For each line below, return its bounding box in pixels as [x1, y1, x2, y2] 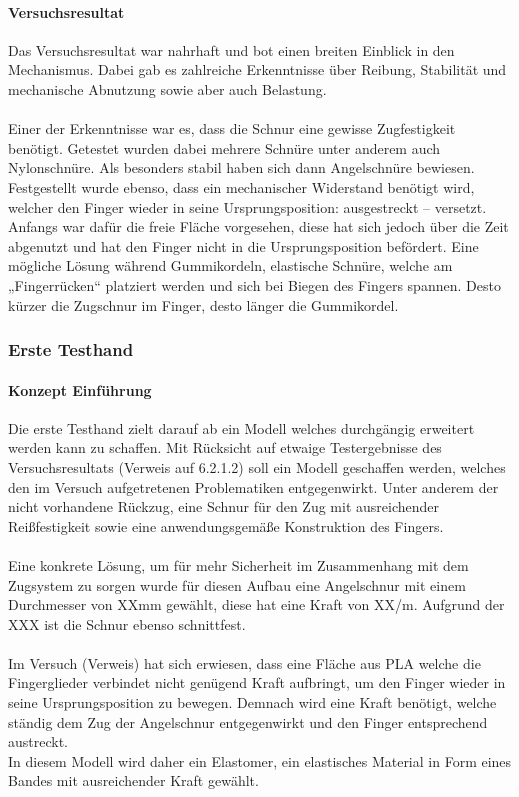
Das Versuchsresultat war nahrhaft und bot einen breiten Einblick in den [8, 39, 455, 60]
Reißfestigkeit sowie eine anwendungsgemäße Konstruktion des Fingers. [8, 515, 444, 536]
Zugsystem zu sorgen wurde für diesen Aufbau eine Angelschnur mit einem [8, 574, 466, 595]
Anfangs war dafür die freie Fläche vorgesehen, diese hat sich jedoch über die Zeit [8, 216, 509, 237]
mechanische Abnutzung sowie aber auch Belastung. [8, 78, 327, 99]
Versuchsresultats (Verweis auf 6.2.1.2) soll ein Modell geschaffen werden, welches [8, 456, 506, 477]
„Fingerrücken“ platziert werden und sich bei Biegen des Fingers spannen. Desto [8, 274, 501, 295]
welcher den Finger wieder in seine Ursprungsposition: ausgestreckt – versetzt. [8, 196, 487, 217]
